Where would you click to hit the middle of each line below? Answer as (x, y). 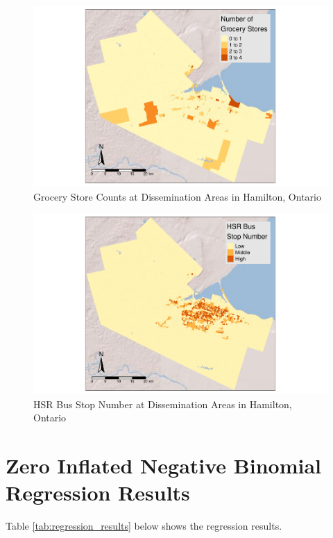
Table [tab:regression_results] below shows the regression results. (144, 526)
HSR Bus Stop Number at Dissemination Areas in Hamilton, (163, 404)
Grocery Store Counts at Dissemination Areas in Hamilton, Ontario (177, 196)
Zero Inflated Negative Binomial (163, 465)
